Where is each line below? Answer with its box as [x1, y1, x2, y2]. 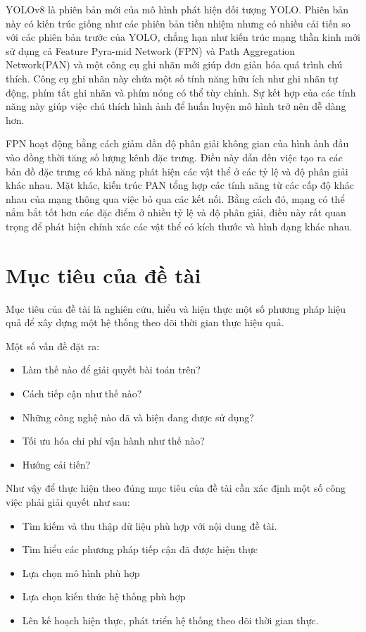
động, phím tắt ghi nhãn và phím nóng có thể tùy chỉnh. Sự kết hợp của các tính [6, 85, 356, 99]
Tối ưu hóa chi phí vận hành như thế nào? [22, 433, 205, 448]
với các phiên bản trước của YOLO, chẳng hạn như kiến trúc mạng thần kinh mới [6, 30, 360, 44]
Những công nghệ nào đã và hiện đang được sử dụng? [22, 409, 254, 424]
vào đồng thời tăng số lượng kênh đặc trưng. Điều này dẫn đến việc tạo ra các [6, 149, 343, 164]
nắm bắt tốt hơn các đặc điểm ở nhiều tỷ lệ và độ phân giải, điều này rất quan [6, 205, 346, 220]
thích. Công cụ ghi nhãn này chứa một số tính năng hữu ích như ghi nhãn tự [6, 70, 338, 85]
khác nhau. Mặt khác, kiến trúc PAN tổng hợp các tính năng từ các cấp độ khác [6, 178, 354, 192]
